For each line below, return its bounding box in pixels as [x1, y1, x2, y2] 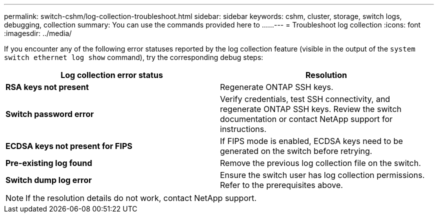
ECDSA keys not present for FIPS [5, 141, 132, 151]
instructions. [220, 124, 266, 134]
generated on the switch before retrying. [220, 146, 372, 156]
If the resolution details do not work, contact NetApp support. [25, 193, 257, 203]
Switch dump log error [5, 175, 92, 185]
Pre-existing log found [5, 158, 92, 168]
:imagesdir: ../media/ [4, 29, 72, 37]
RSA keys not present [5, 82, 89, 92]
